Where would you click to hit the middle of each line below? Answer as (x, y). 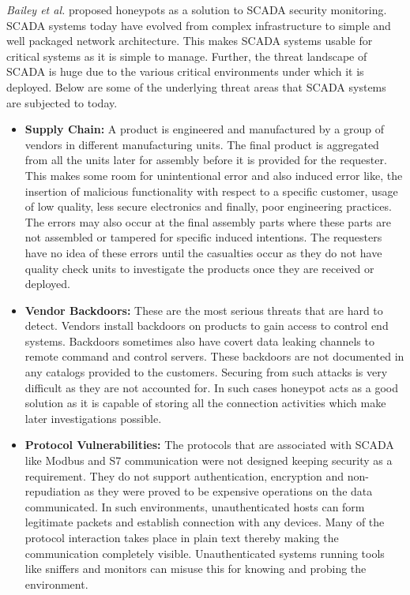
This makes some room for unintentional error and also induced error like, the (214, 175)
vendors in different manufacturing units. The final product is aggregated (202, 144)
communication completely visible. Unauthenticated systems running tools (205, 553)
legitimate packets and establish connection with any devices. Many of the (205, 522)
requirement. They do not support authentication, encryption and (184, 475)
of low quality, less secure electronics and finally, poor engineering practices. (208, 206)
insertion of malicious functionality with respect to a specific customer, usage (211, 191)
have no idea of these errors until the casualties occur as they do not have (203, 252)
